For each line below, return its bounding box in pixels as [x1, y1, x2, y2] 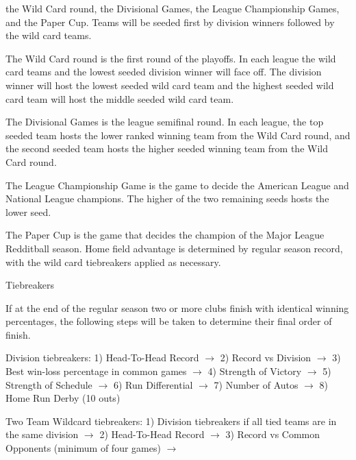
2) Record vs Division [220, 350, 311, 365]
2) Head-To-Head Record [99, 427, 205, 441]
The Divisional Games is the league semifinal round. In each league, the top [5, 114, 324, 129]
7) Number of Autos [214, 377, 298, 391]
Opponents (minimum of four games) [5, 441, 161, 455]
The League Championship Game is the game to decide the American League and [5, 178, 349, 192]
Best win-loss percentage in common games [5, 364, 187, 378]
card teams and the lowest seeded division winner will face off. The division [5, 64, 322, 79]
